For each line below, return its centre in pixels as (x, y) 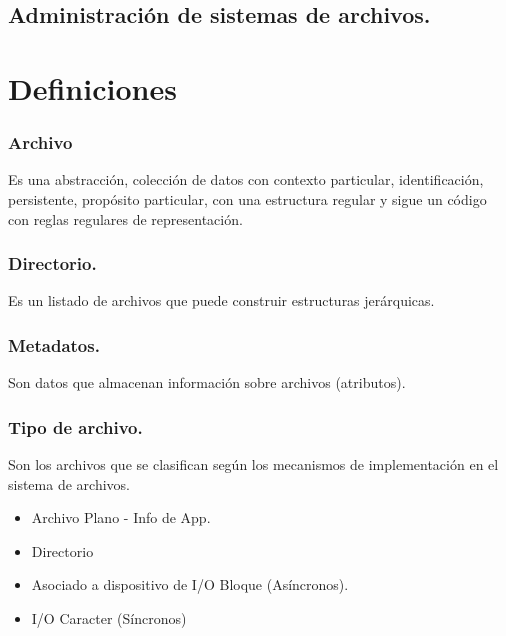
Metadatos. (54, 344)
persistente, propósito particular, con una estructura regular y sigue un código (247, 198)
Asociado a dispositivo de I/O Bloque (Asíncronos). (190, 584)
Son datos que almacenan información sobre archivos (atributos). (207, 382)
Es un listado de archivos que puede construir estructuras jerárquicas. (221, 300)
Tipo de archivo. (75, 426)
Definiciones (92, 87)
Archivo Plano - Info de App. (121, 517)
